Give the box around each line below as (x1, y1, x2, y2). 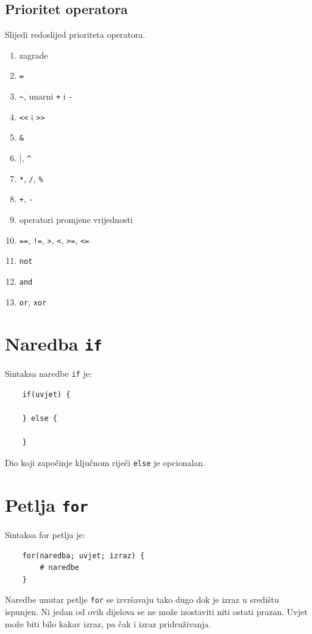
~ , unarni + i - (19, 90, 73, 103)
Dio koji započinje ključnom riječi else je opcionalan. (5, 456, 205, 469)
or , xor (19, 295, 47, 308)
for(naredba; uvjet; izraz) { (22, 551, 145, 560)
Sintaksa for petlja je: (5, 528, 85, 541)
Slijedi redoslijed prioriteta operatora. (5, 28, 146, 41)
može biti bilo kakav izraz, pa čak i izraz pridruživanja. (5, 617, 211, 630)
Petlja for (5, 492, 88, 517)
